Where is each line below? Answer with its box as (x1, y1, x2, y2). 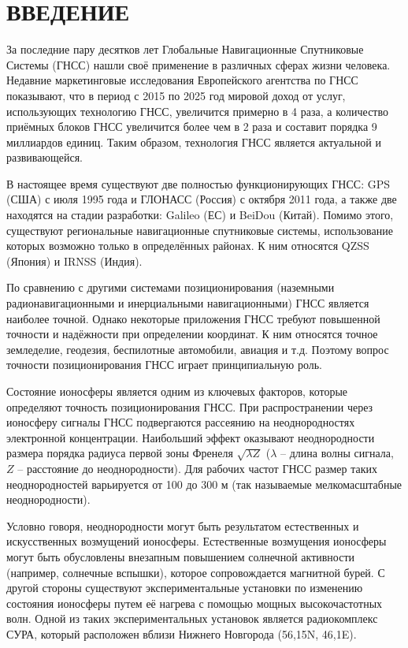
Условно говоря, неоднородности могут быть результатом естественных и (6, 517, 359, 534)
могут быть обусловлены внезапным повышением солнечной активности (6, 548, 355, 564)
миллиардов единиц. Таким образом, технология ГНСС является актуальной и (6, 133, 381, 150)
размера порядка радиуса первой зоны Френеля (6, 445, 233, 461)
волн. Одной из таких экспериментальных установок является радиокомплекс (6, 610, 378, 627)
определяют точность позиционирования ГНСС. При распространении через (6, 398, 373, 415)
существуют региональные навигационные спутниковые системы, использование (6, 222, 393, 238)
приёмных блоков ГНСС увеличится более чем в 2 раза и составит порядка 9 (6, 118, 377, 135)
